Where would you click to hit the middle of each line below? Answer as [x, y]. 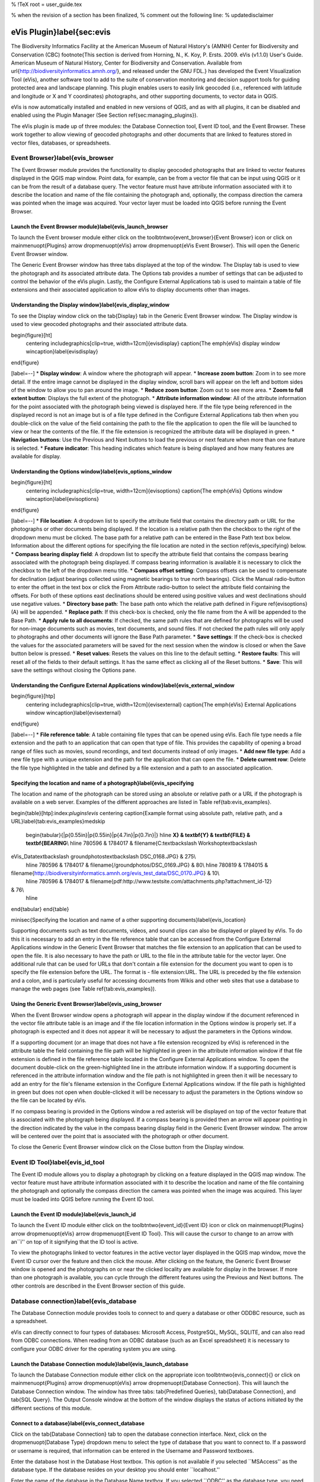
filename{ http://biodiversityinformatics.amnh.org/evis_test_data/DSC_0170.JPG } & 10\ [115, 873]
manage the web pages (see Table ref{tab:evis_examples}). [84, 989]
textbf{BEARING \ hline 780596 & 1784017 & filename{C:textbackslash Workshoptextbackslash [141, 843]
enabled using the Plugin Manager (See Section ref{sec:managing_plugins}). [105, 115]
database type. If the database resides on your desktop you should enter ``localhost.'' [116, 1470]
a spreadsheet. [29, 1321]
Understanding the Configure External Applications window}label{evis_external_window [123, 685]
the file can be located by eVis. [49, 1100]
